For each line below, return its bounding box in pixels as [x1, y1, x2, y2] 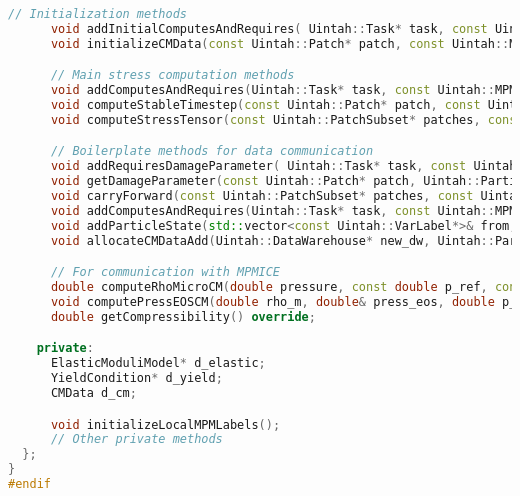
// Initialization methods [8, 7, 187, 21]
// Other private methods [50, 432, 223, 447]
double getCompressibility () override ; [50, 309, 316, 324]
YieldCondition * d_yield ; [50, 371, 223, 386]
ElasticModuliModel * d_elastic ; [50, 356, 266, 371]
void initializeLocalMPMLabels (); [50, 417, 281, 432]
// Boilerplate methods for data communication [50, 144, 374, 159]
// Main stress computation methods [50, 68, 295, 83]
